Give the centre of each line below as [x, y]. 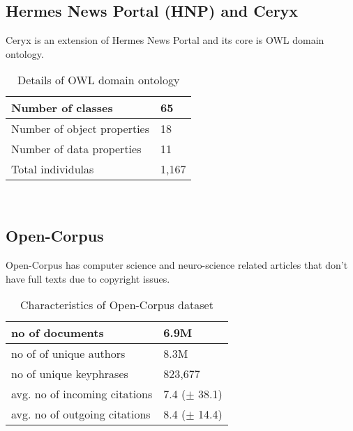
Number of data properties [76, 149]
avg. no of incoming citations [82, 394]
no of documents [58, 333]
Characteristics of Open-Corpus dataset [117, 305]
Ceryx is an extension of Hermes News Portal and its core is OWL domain [165, 40]
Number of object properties [81, 129]
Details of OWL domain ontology [98, 80]
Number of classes [62, 108]
